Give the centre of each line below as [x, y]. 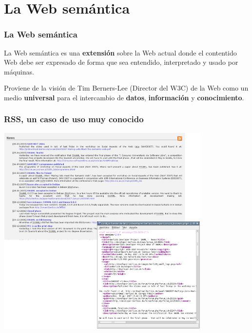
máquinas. [19, 71]
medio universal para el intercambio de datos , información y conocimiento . [124, 97]
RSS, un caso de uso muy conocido [74, 119]
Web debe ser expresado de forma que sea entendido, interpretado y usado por [121, 62]
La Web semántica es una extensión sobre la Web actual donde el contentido [120, 52]
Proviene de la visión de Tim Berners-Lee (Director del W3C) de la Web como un [126, 88]
